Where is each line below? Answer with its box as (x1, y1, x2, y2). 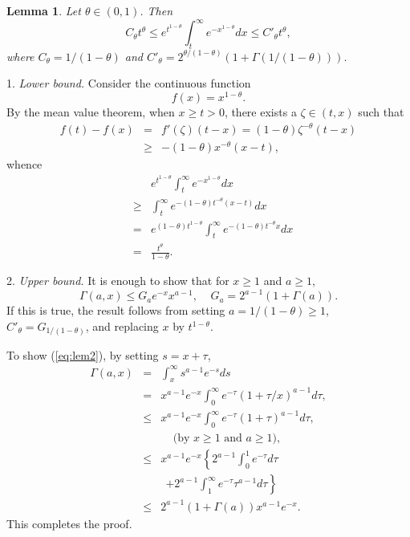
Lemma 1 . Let (6, 2, 81, 18)
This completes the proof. (6, 515, 132, 531)
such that (358, 104, 404, 120)
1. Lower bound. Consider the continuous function (6, 75, 251, 92)
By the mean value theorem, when (6, 104, 175, 120)
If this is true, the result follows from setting (6, 302, 225, 319)
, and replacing (85, 318, 159, 335)
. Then (140, 2, 173, 18)
